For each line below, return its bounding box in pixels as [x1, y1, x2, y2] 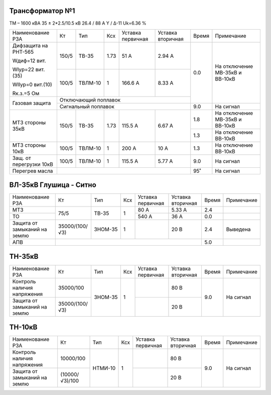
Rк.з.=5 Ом [12, 89, 40, 96]
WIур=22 [12, 66, 35, 73]
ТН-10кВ [9, 323, 38, 332]
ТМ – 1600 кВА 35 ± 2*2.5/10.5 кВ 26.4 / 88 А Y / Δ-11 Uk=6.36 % [9, 20, 147, 26]
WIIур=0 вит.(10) [12, 81, 52, 88]
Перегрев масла [12, 167, 53, 174]
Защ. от [12, 154, 31, 161]
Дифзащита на [12, 42, 48, 49]
